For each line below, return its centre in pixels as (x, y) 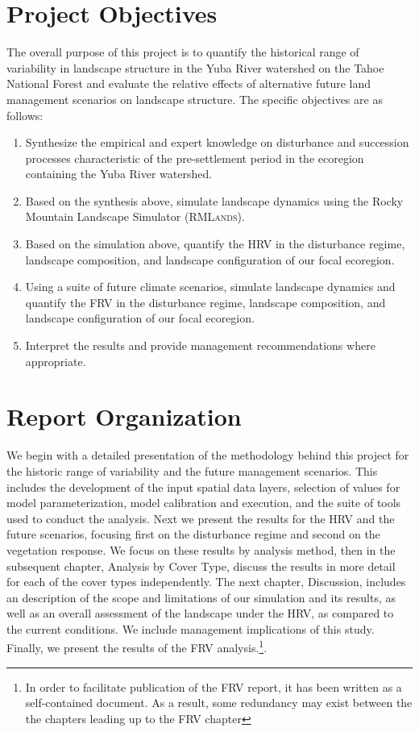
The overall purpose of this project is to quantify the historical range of (183, 52)
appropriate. (56, 361)
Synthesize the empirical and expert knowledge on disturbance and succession (217, 142)
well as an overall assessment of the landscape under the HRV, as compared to (200, 613)
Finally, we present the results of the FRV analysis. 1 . (137, 647)
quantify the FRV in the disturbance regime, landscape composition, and (205, 302)
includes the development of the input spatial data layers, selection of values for (203, 487)
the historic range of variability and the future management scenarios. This (192, 470)
